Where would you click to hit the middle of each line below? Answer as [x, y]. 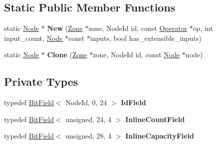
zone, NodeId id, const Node [136, 55]
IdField [133, 102]
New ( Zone [65, 28]
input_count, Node [33, 38]
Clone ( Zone [67, 55]
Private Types [41, 81]
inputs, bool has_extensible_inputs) [146, 38]
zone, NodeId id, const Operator [138, 28]
